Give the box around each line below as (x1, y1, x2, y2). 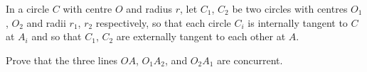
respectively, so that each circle (95, 15, 231, 30)
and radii (26, 15, 66, 30)
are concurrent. (217, 52, 283, 67)
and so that (31, 29, 82, 44)
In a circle (6, 1, 50, 16)
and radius (126, 1, 173, 16)
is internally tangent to (248, 15, 348, 30)
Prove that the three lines (6, 52, 118, 67)
